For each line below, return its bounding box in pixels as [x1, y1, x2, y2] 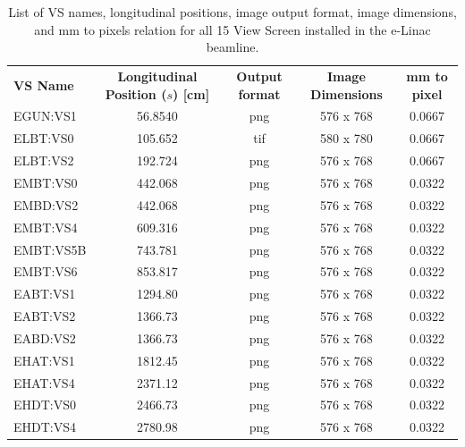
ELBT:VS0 [13, 129, 74, 148]
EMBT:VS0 [13, 173, 78, 191]
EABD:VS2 [13, 328, 76, 347]
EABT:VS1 [13, 284, 76, 303]
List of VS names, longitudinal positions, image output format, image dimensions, [8, 3, 457, 21]
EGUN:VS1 [13, 106, 77, 125]
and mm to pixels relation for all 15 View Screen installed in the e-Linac [34, 20, 431, 38]
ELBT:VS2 [13, 151, 74, 170]
